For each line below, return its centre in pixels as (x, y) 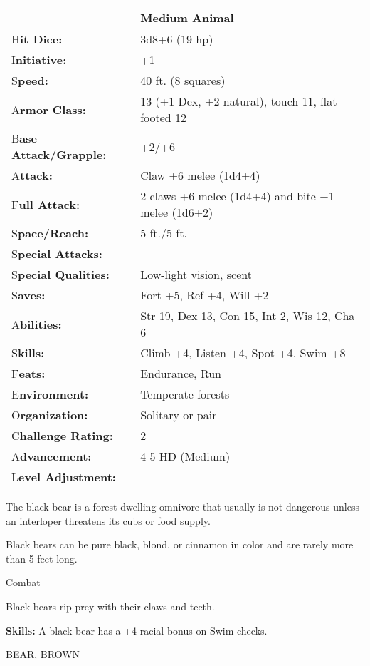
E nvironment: (50, 394)
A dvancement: (52, 456)
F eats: (28, 373)
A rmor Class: (49, 109)
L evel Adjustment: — (69, 477)
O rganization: (50, 415)
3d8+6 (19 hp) (177, 39)
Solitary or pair (179, 415)
